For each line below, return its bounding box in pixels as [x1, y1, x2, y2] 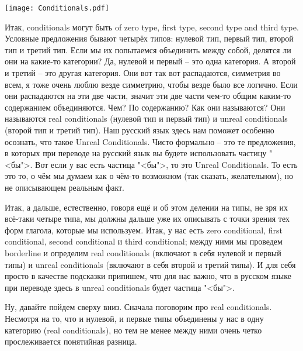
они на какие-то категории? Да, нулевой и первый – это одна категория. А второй [5, 55, 296, 67]
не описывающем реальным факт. [5, 181, 125, 193]
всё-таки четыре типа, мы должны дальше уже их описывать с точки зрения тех [5, 212, 290, 225]
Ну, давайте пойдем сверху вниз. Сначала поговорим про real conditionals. [5, 301, 272, 313]
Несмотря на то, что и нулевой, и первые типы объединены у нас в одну [5, 312, 264, 324]
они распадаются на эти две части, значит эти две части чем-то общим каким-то [5, 90, 291, 102]
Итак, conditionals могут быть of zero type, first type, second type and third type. [5, 20, 299, 33]
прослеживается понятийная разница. [5, 335, 137, 347]
